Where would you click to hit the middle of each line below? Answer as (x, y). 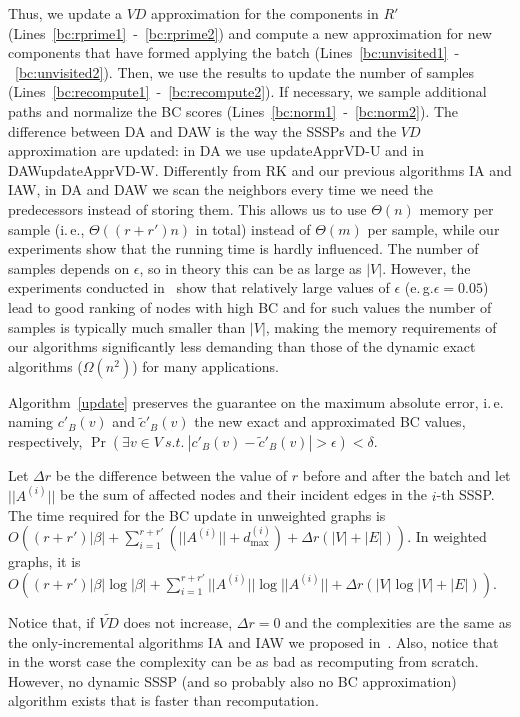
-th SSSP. (465, 494)
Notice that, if (51, 621)
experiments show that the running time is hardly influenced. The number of (243, 248)
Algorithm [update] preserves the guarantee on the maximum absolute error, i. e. (256, 401)
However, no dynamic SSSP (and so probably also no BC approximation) (232, 680)
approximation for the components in (265, 13)
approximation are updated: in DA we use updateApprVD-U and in (216, 150)
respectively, (45, 440)
